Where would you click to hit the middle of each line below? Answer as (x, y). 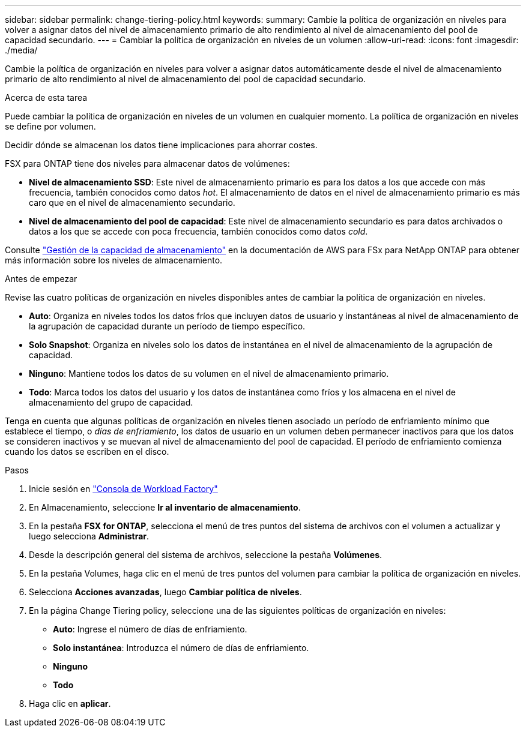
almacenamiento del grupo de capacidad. (111, 402)
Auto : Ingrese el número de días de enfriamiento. (150, 629)
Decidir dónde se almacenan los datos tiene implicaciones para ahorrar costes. (161, 145)
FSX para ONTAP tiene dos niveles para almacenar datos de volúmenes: (147, 163)
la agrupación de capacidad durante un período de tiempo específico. (167, 326)
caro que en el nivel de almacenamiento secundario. (132, 202)
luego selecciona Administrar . (89, 536)
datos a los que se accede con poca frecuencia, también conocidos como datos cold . (198, 231)
